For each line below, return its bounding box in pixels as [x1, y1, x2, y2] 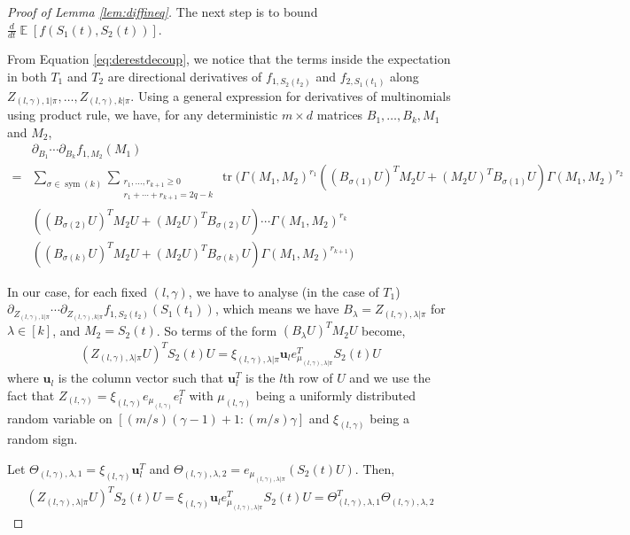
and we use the [349, 368, 431, 387]
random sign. [7, 430, 78, 448]
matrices [316, 105, 363, 124]
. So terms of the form [156, 321, 277, 339]
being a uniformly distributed [255, 385, 416, 404]
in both [7, 67, 47, 86]
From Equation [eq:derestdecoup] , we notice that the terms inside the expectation [7, 50, 451, 68]
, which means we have [214, 299, 339, 318]
